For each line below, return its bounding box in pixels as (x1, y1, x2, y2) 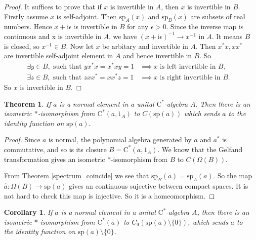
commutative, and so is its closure (4, 144, 107, 154)
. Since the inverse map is (166, 21, 244, 32)
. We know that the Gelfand (157, 144, 243, 154)
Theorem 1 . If (4, 98, 51, 109)
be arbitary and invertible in (102, 40, 188, 51)
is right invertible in (160, 74, 221, 81)
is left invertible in (160, 63, 216, 70)
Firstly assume (4, 11, 48, 21)
